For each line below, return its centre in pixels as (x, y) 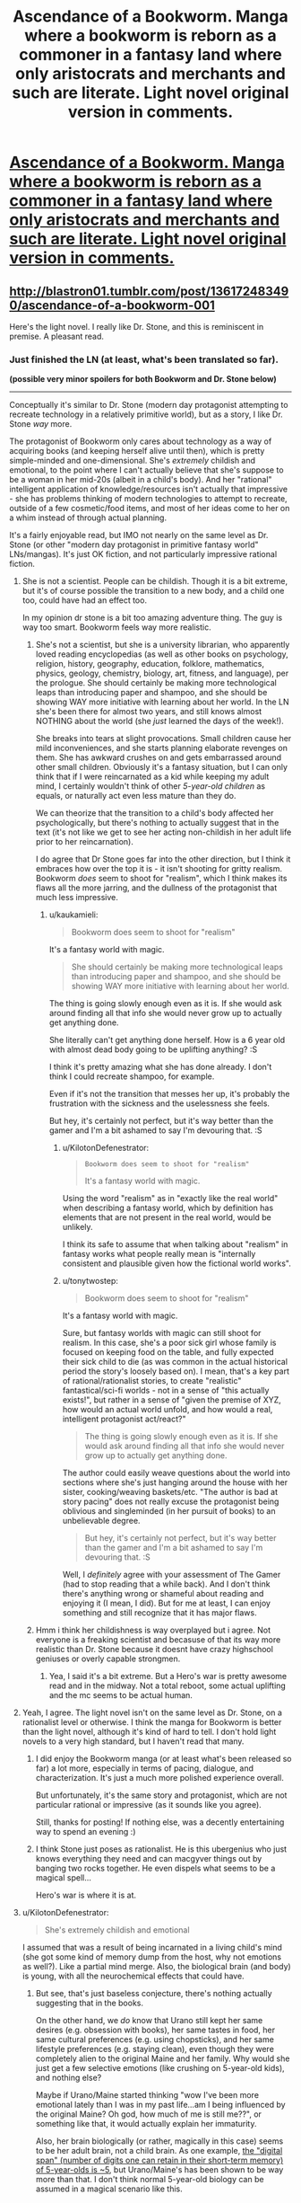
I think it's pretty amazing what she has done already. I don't (160, 1067)
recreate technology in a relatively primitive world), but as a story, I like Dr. (146, 414)
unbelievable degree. (101, 1521)
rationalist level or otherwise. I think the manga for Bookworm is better (152, 1722)
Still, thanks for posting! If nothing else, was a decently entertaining (160, 1822)
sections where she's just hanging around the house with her (175, 1482)
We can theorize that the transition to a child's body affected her (155, 813)
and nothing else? (69, 2078)
